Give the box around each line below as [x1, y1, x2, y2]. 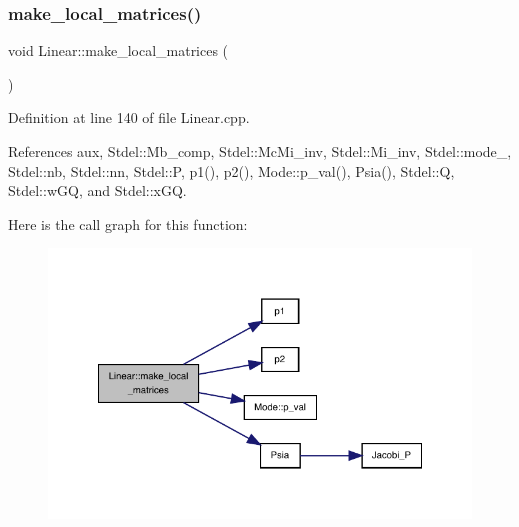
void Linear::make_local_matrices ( [8, 40, 229, 61]
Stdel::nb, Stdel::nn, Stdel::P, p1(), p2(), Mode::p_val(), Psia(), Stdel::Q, [8, 160, 455, 181]
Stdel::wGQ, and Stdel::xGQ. [8, 180, 187, 201]
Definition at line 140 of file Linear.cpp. [8, 107, 250, 128]
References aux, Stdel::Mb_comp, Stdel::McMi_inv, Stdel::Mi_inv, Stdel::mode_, [8, 141, 512, 161]
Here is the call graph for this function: [8, 213, 248, 234]
